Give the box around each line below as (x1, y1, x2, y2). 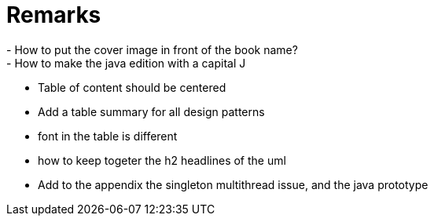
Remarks (6, 2, 101, 28)
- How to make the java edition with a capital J (6, 56, 246, 70)
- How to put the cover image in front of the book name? (6, 42, 298, 56)
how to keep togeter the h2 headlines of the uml (38, 153, 286, 167)
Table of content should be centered (38, 80, 226, 94)
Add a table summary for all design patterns (38, 104, 265, 118)
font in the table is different (38, 129, 178, 143)
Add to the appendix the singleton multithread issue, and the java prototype (38, 177, 428, 191)
